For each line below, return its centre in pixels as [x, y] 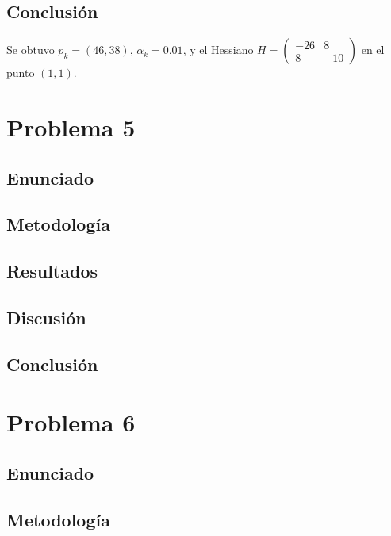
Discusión [46, 317]
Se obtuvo [31, 50]
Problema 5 [71, 126]
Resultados [52, 271]
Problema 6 [71, 422]
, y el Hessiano [218, 50]
